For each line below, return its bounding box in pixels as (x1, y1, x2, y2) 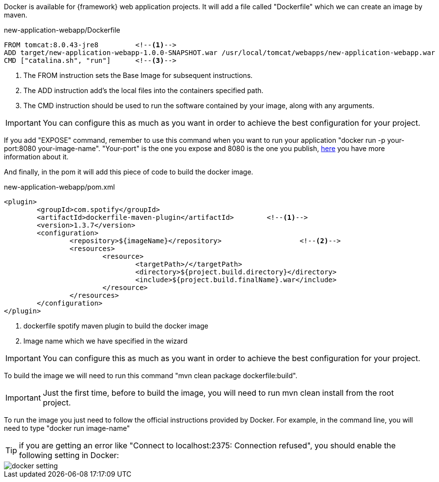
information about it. (4, 153, 69, 161)
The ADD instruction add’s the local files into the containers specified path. (23, 86, 264, 95)
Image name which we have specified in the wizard (23, 337, 188, 345)
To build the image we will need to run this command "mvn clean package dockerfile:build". (4, 371, 298, 380)
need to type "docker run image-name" (4, 424, 130, 432)
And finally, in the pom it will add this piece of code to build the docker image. (4, 168, 253, 176)
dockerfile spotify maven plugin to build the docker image (23, 322, 209, 330)
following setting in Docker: (19, 450, 119, 460)
